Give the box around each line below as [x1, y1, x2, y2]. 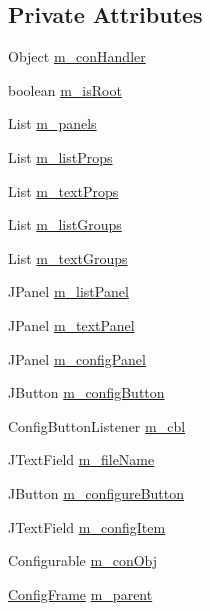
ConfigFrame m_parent [8, 583, 153, 604]
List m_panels [8, 113, 97, 134]
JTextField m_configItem [8, 516, 166, 537]
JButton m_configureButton [8, 482, 185, 503]
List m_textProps [8, 180, 119, 201]
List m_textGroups [8, 247, 128, 268]
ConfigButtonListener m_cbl [8, 415, 186, 436]
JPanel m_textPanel [8, 314, 135, 335]
